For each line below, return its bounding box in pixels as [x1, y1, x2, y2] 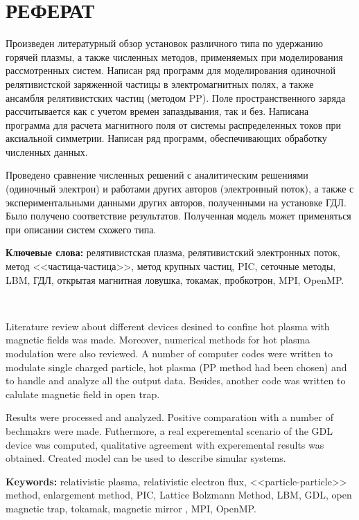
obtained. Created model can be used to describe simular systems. [6, 451, 286, 465]
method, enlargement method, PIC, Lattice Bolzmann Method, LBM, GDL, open [6, 487, 352, 502]
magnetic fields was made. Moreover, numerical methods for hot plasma [6, 332, 310, 347]
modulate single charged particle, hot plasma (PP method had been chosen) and [6, 359, 347, 374]
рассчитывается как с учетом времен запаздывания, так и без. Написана [6, 104, 309, 118]
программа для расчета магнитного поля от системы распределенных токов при [6, 117, 342, 132]
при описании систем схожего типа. [6, 222, 157, 236]
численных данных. [6, 144, 88, 159]
